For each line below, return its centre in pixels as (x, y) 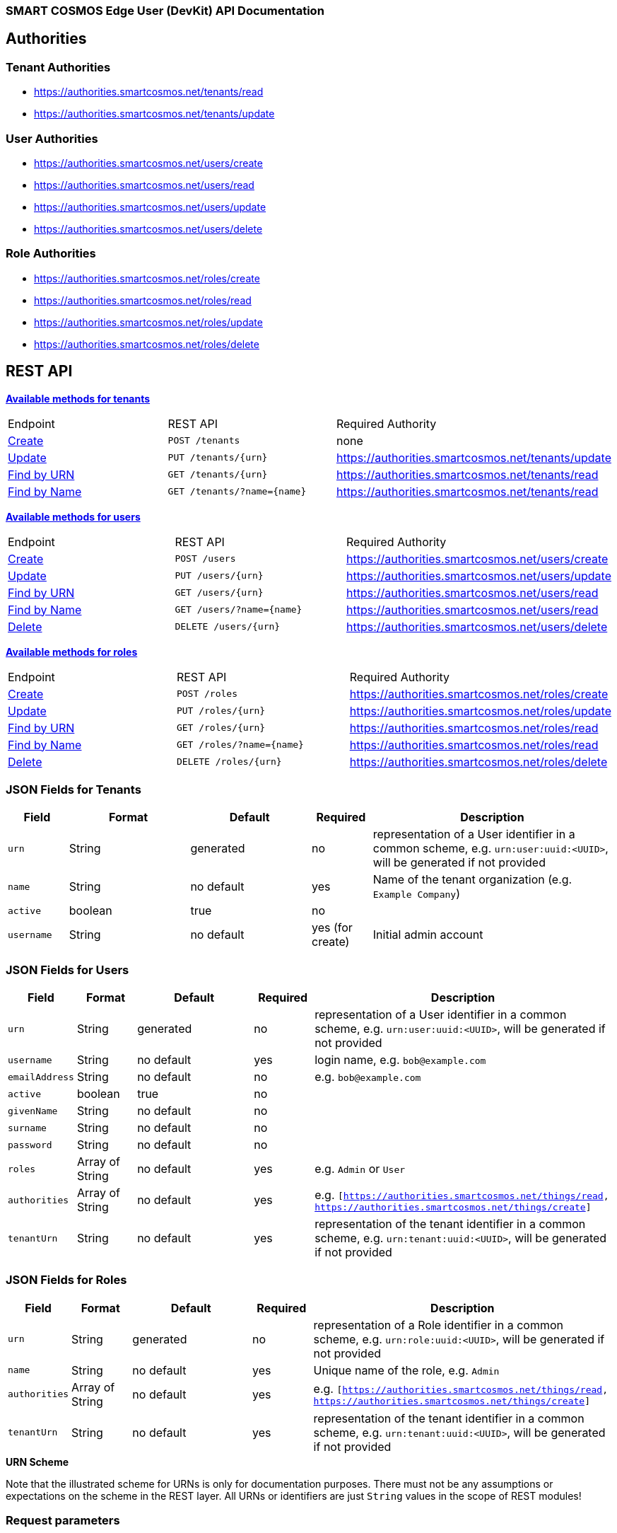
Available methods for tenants (78, 398)
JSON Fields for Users (67, 970)
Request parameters (63, 1521)
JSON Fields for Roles (66, 1280)
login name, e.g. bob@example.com (400, 1060)
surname (27, 1128)
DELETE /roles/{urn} (229, 762)
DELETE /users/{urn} (228, 627)
